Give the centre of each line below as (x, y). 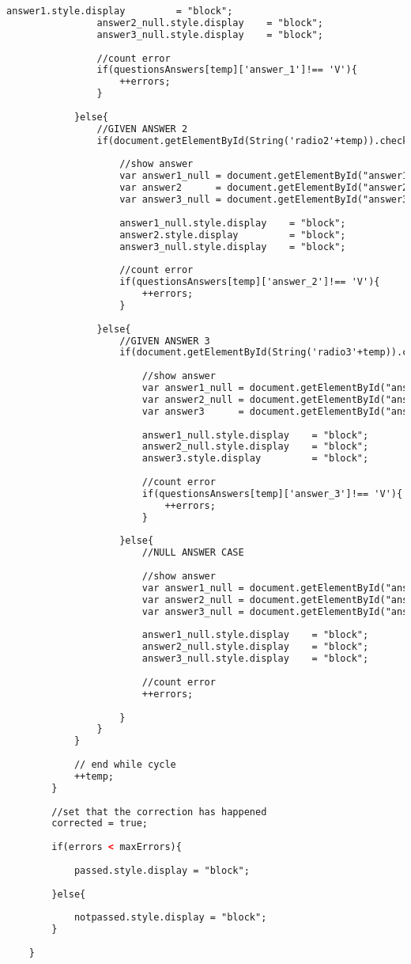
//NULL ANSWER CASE (193, 553)
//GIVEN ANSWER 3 (165, 341)
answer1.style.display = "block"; (120, 11)
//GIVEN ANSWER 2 (142, 129)
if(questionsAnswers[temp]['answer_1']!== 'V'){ (227, 70)
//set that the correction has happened (159, 812)
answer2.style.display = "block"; (233, 235)
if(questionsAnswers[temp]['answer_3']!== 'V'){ (272, 493)
